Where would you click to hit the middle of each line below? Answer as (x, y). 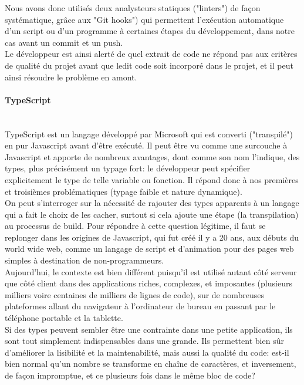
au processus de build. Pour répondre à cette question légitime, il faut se (135, 226)
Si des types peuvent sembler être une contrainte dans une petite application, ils (149, 329)
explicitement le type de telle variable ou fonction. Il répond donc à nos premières (152, 179)
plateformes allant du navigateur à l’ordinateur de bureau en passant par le (140, 306)
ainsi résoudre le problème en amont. (71, 77)
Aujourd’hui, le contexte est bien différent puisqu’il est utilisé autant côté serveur (151, 271)
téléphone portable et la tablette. (64, 318)
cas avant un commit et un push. (64, 42)
